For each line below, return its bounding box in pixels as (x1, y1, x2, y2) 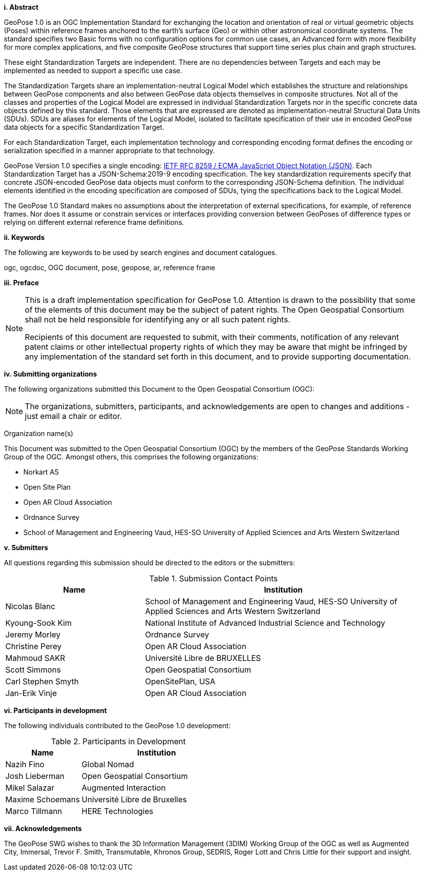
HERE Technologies (81, 806, 154, 816)
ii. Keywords (4, 233, 45, 241)
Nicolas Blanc (5, 601, 56, 611)
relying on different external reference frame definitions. (4, 218, 184, 226)
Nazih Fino (5, 759, 45, 769)
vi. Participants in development (4, 706, 107, 715)
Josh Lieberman (5, 771, 65, 781)
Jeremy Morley (5, 630, 61, 639)
